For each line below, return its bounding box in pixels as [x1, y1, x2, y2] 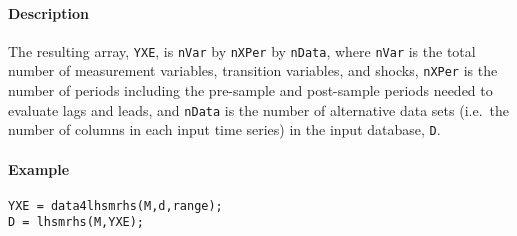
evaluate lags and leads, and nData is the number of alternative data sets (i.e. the [8, 99, 509, 120]
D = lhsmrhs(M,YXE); [8, 215, 145, 230]
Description [8, 2, 90, 23]
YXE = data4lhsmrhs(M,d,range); [8, 198, 223, 213]
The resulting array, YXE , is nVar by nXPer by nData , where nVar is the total [8, 40, 476, 61]
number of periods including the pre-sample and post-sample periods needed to [8, 80, 493, 101]
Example [8, 158, 70, 179]
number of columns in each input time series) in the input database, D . [8, 119, 441, 140]
